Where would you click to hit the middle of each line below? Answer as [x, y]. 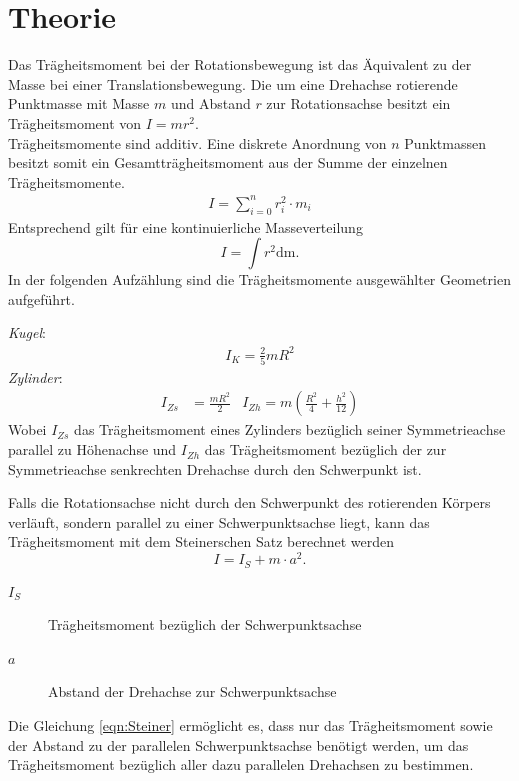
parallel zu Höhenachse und [92, 449]
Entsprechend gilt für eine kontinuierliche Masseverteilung [185, 226]
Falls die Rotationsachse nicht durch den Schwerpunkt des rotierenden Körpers [249, 502]
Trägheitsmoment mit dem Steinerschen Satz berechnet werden [201, 541]
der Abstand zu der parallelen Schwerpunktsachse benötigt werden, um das [238, 744]
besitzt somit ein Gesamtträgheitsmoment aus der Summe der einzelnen [228, 162]
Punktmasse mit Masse [79, 103]
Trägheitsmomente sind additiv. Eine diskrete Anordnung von [197, 142]
